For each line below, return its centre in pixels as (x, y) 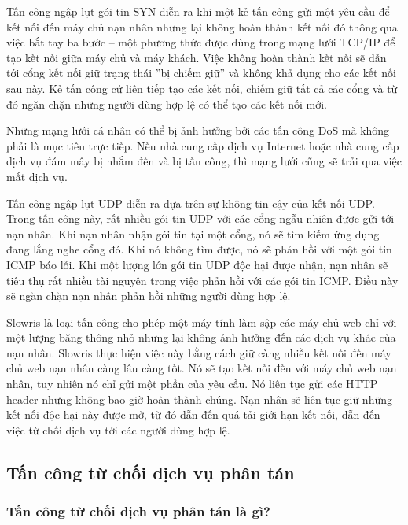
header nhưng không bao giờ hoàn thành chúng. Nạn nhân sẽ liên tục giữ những (199, 399)
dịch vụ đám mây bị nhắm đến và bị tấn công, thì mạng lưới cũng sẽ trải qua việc (204, 161)
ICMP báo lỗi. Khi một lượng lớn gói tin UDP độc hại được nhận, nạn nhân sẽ (197, 264)
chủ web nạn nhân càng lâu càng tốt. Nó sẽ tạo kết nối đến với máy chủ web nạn (202, 368)
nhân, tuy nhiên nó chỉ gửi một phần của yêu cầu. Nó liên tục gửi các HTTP (192, 384)
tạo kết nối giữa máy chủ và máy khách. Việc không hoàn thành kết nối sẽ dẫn (197, 57)
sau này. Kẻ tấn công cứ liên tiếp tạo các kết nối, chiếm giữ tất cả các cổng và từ (202, 88)
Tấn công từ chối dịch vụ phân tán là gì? (138, 511)
